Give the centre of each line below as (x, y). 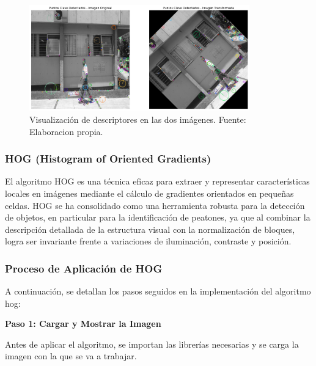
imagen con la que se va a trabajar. (71, 356)
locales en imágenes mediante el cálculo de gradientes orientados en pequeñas (149, 193)
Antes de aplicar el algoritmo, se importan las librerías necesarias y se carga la (152, 344)
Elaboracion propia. (66, 131)
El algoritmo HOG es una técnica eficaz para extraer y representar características (157, 181)
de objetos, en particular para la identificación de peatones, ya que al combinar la (158, 217)
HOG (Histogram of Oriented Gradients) (108, 159)
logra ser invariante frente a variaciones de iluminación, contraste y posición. (148, 241)
